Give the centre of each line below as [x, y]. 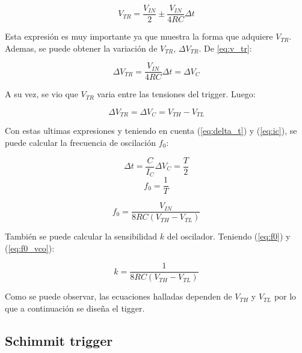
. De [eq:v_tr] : [225, 48]
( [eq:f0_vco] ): [30, 248]
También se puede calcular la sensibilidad [81, 236]
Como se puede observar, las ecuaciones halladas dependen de [119, 296]
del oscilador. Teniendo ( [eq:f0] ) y [229, 236]
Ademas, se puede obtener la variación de [81, 48]
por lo [285, 296]
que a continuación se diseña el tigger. [75, 308]
